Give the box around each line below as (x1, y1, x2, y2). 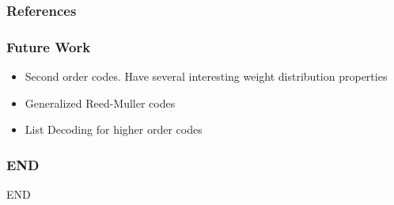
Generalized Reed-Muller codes (25, 94, 176, 111)
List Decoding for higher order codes (25, 121, 203, 138)
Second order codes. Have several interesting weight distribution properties (25, 68, 388, 85)
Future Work (6, 36, 91, 56)
